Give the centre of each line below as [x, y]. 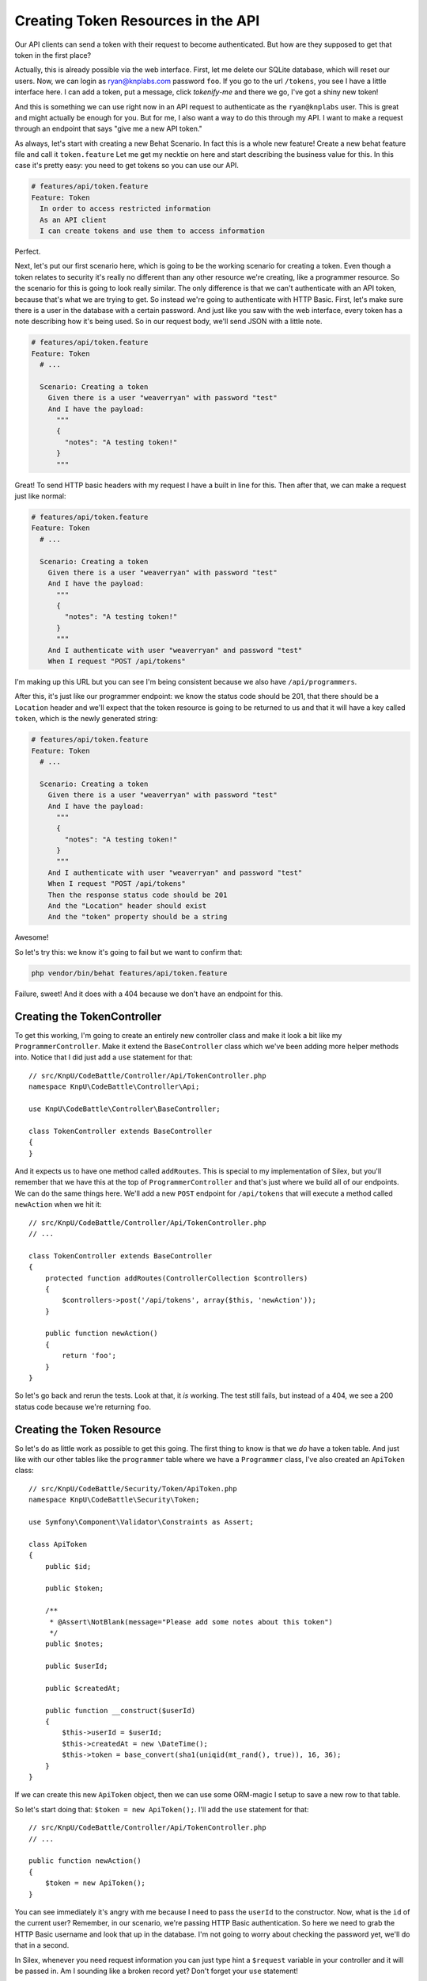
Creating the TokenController [88, 1016]
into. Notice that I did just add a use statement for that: [104, 1057]
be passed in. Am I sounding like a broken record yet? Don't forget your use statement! [156, 1971]
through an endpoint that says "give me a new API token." [109, 129]
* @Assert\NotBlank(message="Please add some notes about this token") [191, 1622]
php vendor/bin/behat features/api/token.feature [129, 973]
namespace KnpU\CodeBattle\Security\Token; [114, 1500]
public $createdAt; [83, 1688]
